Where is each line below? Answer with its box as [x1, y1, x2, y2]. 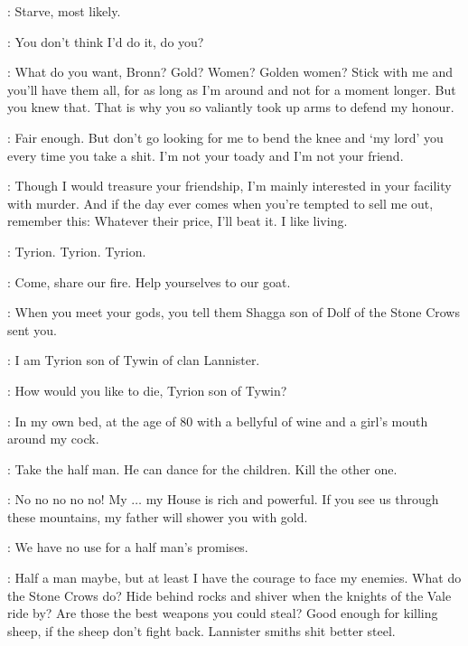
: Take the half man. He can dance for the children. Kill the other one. [7, 459, 398, 478]
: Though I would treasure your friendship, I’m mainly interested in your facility [7, 176, 452, 195]
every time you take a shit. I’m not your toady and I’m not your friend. [7, 145, 404, 164]
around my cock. [7, 429, 99, 448]
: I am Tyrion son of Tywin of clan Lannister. [7, 351, 260, 370]
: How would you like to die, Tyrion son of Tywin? [7, 380, 287, 399]
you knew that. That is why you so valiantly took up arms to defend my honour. [7, 98, 454, 117]
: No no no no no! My [7, 490, 127, 509]
